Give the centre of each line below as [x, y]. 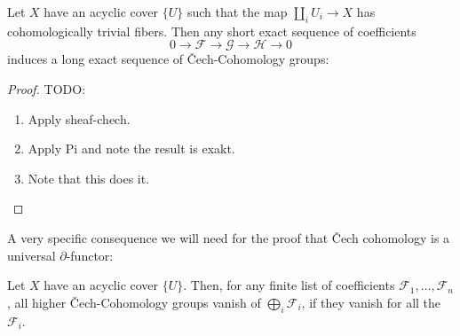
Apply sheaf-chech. [79, 118]
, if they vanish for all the [371, 302]
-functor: [90, 255]
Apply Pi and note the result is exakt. [131, 148]
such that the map [237, 12]
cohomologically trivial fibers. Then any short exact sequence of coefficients [212, 31]
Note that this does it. [89, 178]
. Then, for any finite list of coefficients [289, 285]
